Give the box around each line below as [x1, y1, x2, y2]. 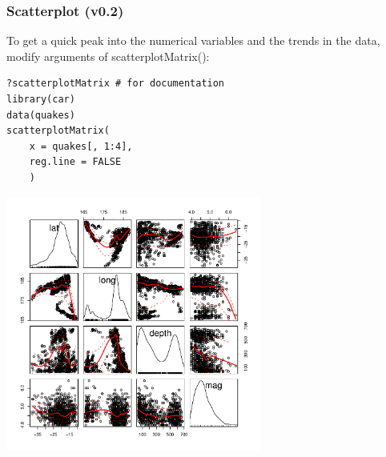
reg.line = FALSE [29, 156, 122, 168]
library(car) [6, 94, 75, 105]
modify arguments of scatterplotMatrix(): [6, 47, 210, 64]
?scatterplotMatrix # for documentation [6, 78, 225, 90]
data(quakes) [6, 109, 75, 121]
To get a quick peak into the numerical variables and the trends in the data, [6, 32, 380, 49]
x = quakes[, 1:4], [29, 140, 133, 152]
